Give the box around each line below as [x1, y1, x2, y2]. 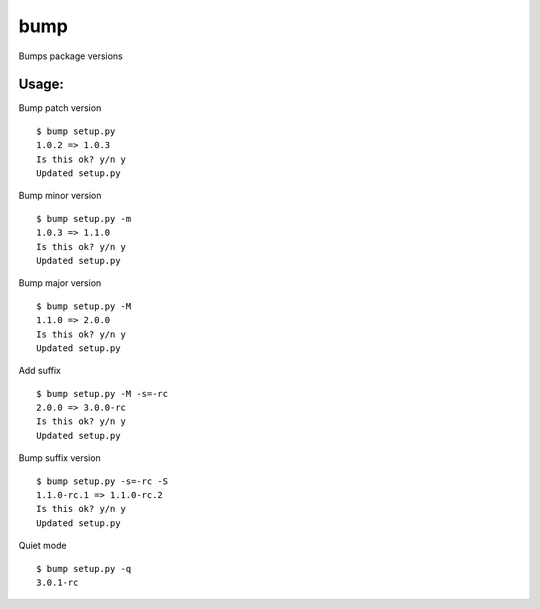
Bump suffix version [18, 452, 102, 464]
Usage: [18, 76, 65, 93]
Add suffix [18, 365, 62, 377]
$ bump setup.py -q [36, 563, 132, 574]
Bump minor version [18, 190, 102, 202]
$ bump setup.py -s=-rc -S [36, 475, 169, 487]
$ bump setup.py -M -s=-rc [36, 388, 169, 399]
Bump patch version [18, 102, 102, 114]
